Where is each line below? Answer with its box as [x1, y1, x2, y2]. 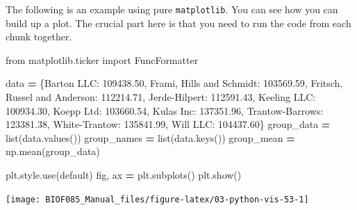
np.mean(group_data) [6, 144, 100, 159]
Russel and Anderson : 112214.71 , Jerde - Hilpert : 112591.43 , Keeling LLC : [6, 90, 316, 104]
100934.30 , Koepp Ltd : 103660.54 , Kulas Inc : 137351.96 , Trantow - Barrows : [6, 103, 324, 118]
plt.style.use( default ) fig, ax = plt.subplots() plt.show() [6, 168, 242, 181]
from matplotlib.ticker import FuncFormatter [6, 52, 199, 67]
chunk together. [6, 29, 72, 44]
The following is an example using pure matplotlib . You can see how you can [6, 2, 338, 16]
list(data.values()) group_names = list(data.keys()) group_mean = [6, 130, 295, 145]
